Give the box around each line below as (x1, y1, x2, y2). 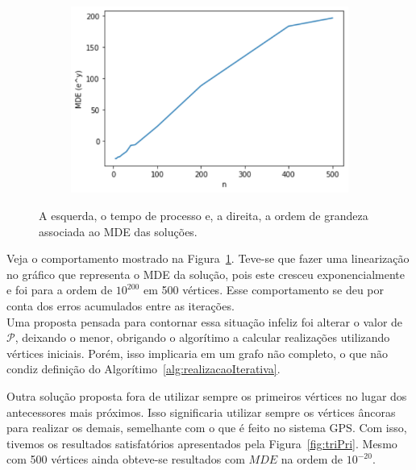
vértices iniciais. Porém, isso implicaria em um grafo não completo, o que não (6, 344, 389, 361)
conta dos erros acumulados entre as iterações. (6, 297, 235, 314)
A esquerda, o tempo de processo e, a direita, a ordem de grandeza (39, 207, 368, 224)
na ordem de (281, 451, 343, 468)
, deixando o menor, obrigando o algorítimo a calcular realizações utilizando (15, 329, 390, 346)
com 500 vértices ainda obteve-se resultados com (6, 451, 245, 468)
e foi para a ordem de (6, 281, 113, 298)
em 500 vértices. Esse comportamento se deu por (143, 281, 385, 298)
